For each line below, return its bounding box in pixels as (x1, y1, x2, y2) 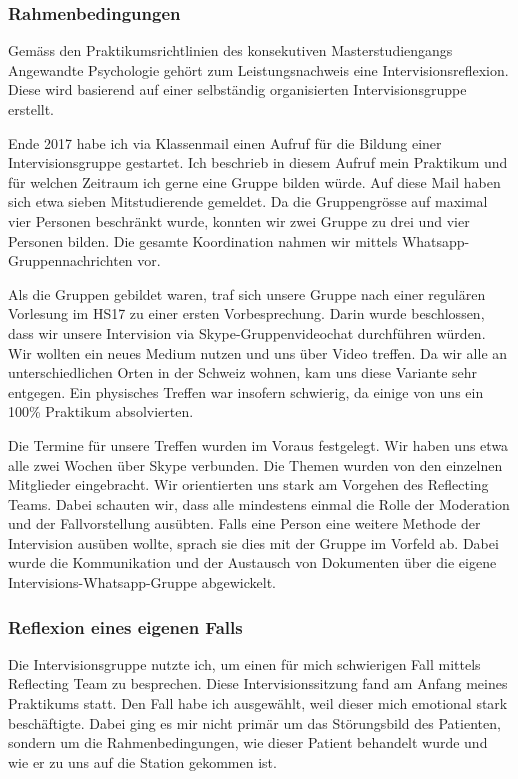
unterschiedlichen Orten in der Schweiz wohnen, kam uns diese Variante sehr (8, 362, 478, 383)
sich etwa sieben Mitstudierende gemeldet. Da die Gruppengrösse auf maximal (8, 191, 488, 212)
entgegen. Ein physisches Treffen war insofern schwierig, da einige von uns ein (8, 381, 484, 402)
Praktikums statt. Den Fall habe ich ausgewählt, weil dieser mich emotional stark (8, 693, 508, 714)
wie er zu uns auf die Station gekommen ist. (8, 751, 277, 772)
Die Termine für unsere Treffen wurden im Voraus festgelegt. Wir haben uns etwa (8, 434, 509, 455)
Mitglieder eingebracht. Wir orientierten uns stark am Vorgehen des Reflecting (8, 474, 489, 495)
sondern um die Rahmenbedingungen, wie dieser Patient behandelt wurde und (8, 732, 488, 753)
